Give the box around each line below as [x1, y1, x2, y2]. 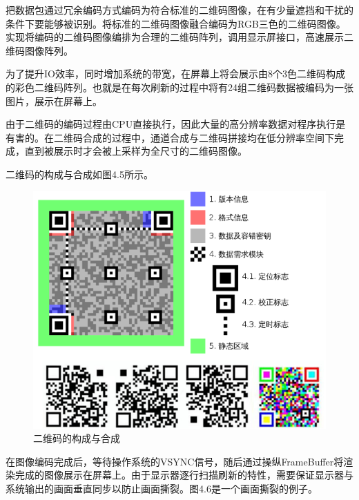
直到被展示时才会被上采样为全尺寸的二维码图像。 [24, 144, 247, 158]
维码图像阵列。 [6, 43, 73, 57]
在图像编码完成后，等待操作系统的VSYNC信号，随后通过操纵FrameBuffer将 [6, 454, 344, 468]
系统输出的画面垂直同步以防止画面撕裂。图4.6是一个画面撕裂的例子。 [6, 481, 318, 496]
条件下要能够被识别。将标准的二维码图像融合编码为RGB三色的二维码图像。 [6, 16, 346, 30]
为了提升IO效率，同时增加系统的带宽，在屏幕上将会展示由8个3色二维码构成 [6, 66, 345, 81]
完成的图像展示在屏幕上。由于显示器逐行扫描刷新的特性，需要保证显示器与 [14, 468, 353, 482]
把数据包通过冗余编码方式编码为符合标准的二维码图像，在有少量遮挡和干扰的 [6, 3, 353, 17]
